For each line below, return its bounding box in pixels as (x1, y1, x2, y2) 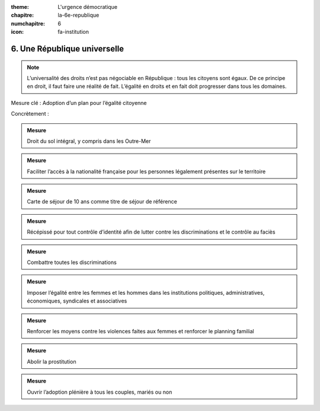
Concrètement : (11, 110, 49, 117)
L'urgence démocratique (57, 4, 118, 10)
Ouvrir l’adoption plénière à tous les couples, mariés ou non (27, 388, 172, 396)
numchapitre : (11, 20, 46, 27)
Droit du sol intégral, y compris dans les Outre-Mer (27, 137, 151, 145)
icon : (11, 28, 24, 36)
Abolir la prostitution (27, 358, 76, 365)
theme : (11, 4, 30, 10)
